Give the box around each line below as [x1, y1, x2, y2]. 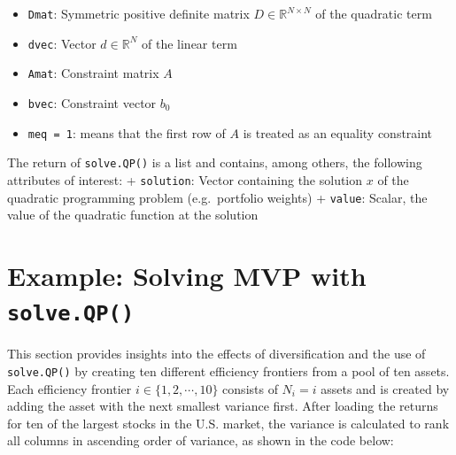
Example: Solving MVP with [7, 258, 367, 294]
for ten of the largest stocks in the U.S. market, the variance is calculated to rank [7, 413, 450, 432]
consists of [222, 379, 278, 397]
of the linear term [142, 34, 237, 52]
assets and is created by [321, 379, 450, 397]
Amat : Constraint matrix [27, 64, 159, 82]
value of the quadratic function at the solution [7, 205, 259, 224]
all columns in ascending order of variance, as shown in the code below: [7, 431, 394, 450]
